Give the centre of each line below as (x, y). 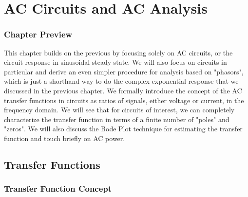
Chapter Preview (38, 34)
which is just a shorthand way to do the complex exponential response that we (121, 81)
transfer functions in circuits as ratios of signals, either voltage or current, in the (124, 100)
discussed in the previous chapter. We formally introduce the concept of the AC (123, 90)
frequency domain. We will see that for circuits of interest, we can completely (119, 110)
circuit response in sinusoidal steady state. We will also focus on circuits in (115, 62)
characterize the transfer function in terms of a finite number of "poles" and (117, 119)
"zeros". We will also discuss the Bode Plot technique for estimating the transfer (123, 129)
